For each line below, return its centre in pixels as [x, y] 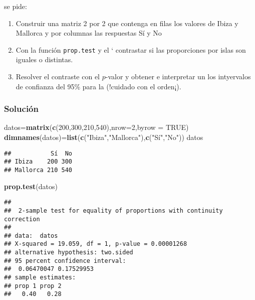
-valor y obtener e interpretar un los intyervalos [178, 77]
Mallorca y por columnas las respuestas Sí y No [89, 33]
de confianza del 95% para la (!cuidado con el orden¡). [98, 86]
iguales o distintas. [44, 59]
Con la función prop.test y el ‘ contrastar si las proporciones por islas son [131, 49]
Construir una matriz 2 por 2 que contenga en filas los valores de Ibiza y [127, 23]
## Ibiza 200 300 [38, 162]
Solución [21, 109]
